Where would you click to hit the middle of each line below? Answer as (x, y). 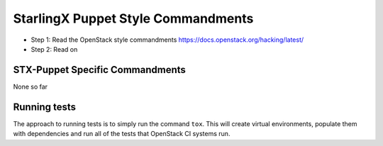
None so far (30, 86)
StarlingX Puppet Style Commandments (133, 18)
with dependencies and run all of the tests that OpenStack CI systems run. (122, 134)
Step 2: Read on (54, 49)
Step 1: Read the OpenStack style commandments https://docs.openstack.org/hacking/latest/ (167, 40)
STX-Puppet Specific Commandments (99, 70)
